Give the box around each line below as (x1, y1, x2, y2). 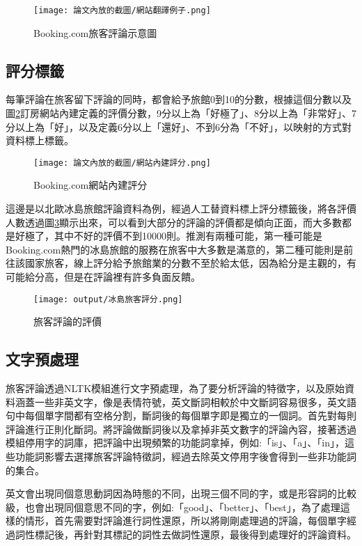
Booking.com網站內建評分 (33, 178, 148, 192)
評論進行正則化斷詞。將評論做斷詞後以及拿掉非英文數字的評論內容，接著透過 (6, 421, 356, 436)
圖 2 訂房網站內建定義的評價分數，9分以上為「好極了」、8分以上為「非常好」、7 (6, 106, 356, 120)
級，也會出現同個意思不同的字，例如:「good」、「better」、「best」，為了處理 (6, 499, 340, 514)
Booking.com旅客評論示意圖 (33, 25, 157, 40)
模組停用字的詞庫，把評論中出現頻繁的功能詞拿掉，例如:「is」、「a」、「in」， (6, 435, 345, 450)
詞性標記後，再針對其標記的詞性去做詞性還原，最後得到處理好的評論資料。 (15, 527, 356, 542)
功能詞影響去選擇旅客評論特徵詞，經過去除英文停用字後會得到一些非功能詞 (15, 449, 356, 464)
